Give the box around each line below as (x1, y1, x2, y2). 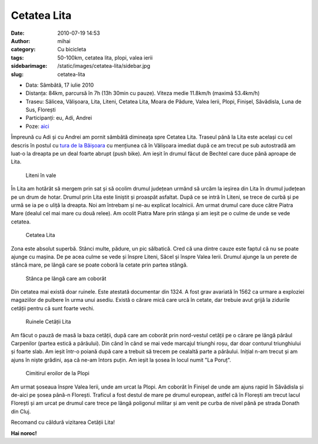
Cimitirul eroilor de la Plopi (25, 370, 90, 377)
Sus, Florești (25, 106, 56, 113)
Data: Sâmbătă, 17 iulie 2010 (25, 81, 94, 88)
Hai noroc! (11, 429, 37, 436)
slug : (11, 71, 24, 78)
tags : (11, 54, 24, 61)
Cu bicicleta (57, 46, 87, 53)
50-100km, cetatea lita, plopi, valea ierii (57, 54, 153, 61)
